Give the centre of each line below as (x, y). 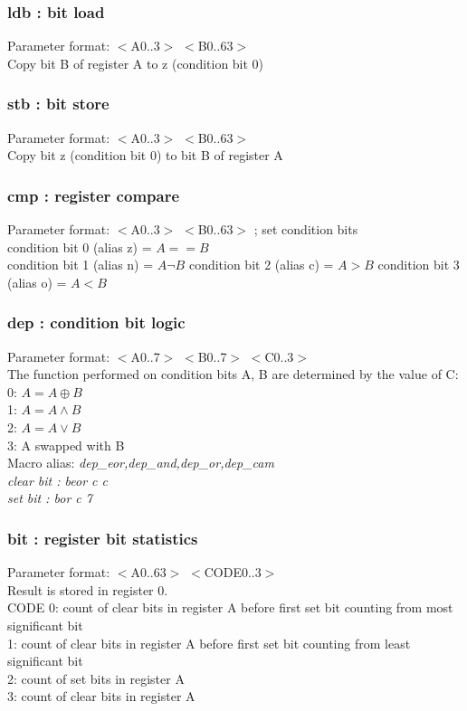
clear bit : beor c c (57, 480)
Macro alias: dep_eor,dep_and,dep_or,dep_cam (141, 463)
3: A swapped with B (66, 445)
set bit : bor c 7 (50, 498)
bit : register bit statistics (103, 538)
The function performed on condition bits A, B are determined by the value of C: (233, 374)
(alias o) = (37, 282)
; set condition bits (306, 229)
